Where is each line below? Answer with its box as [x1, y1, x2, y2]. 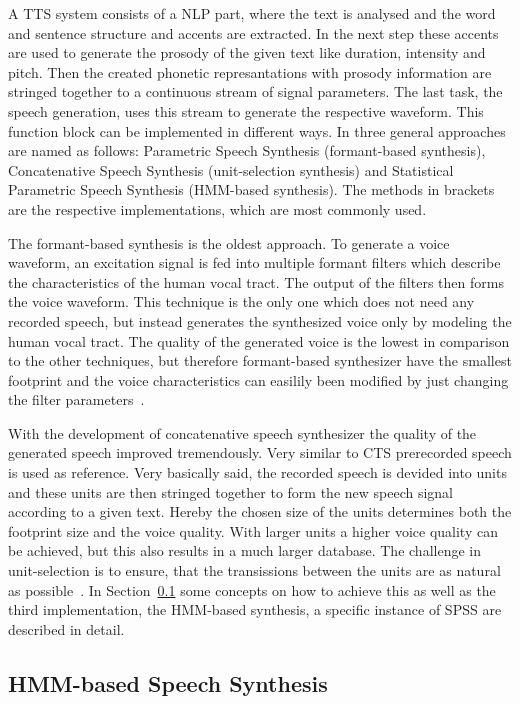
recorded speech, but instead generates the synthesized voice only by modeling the [8, 310, 512, 331]
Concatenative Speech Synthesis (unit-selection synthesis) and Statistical [8, 159, 454, 180]
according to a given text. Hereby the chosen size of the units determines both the [8, 501, 512, 522]
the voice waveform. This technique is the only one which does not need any [8, 291, 475, 312]
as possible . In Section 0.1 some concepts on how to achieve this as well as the [8, 579, 496, 600]
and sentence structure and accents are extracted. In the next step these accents [8, 22, 499, 43]
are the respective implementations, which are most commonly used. [8, 198, 427, 219]
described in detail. [8, 618, 125, 639]
